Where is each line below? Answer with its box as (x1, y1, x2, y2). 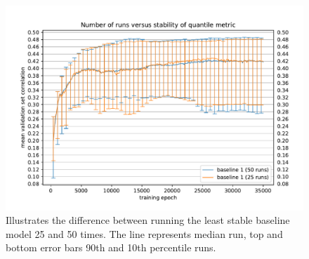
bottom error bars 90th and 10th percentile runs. (6, 240, 216, 255)
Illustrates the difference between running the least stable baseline (6, 213, 290, 227)
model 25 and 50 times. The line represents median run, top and (6, 226, 283, 241)
